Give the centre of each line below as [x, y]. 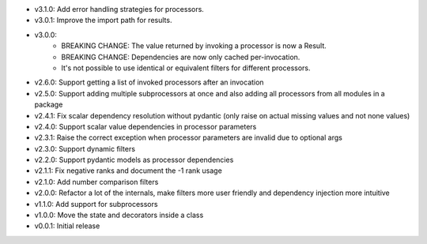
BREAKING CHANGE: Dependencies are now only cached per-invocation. [181, 57]
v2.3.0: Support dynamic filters [85, 148]
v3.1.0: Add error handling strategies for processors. [119, 9]
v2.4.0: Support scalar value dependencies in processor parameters [145, 126]
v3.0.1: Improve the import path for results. [103, 21]
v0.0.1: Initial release [67, 226]
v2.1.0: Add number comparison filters [96, 182]
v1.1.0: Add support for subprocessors [96, 204]
